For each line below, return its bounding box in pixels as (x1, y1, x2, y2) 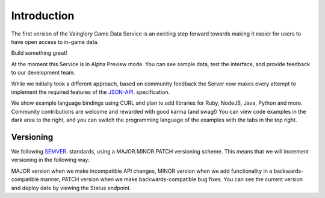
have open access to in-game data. (11, 38, 99, 45)
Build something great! (11, 49, 67, 57)
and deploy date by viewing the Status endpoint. (11, 184, 132, 191)
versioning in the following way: (11, 156, 90, 164)
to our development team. (11, 69, 75, 76)
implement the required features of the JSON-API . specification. (11, 88, 170, 96)
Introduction (11, 9, 75, 22)
